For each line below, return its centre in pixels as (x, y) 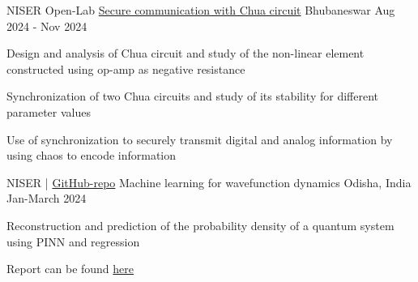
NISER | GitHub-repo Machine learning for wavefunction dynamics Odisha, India (209, 182)
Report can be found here (70, 269)
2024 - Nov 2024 (47, 26)
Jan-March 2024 (47, 198)
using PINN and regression (73, 241)
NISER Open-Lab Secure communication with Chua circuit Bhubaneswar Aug (201, 10)
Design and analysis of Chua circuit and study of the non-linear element (186, 53)
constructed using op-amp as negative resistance (126, 68)
